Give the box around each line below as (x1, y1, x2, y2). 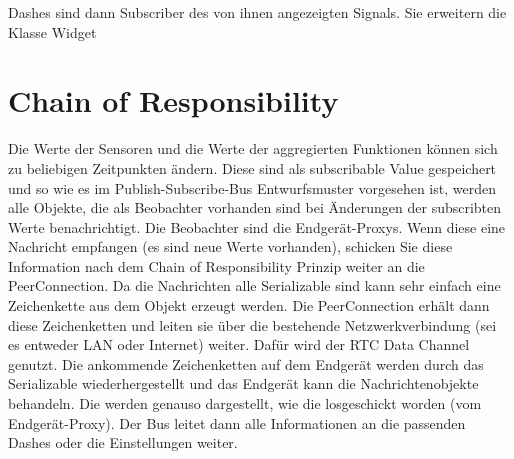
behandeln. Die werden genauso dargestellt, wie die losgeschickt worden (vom (8, 393, 482, 414)
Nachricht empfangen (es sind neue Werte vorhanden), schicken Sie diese (8, 236, 453, 257)
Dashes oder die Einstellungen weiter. (8, 432, 238, 453)
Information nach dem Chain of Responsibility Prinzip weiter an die (8, 255, 425, 276)
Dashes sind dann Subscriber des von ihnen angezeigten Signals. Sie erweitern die (8, 2, 507, 22)
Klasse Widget (8, 21, 97, 42)
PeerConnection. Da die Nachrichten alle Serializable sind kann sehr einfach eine (8, 275, 501, 296)
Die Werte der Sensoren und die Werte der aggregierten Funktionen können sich (8, 138, 498, 159)
